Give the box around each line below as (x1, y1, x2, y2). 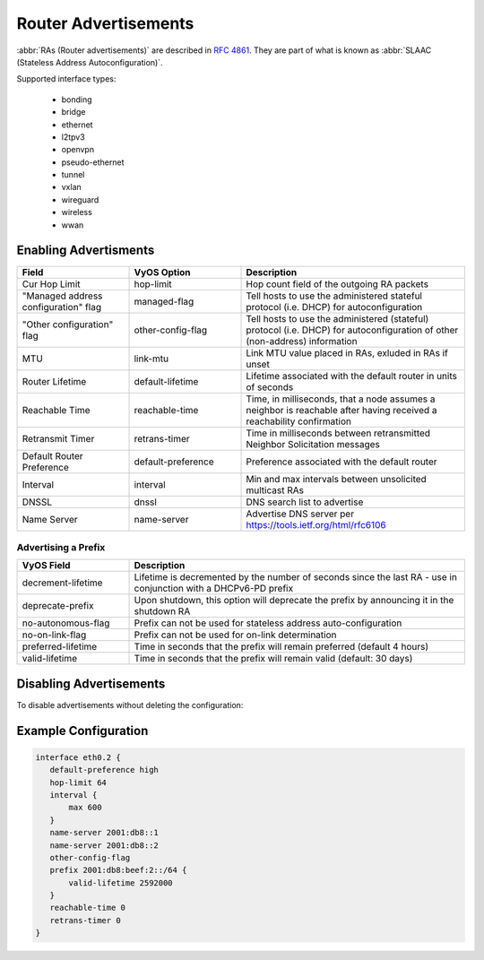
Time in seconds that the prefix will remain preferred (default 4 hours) (134, 641, 429, 653)
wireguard (61, 194, 99, 205)
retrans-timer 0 (49, 915, 121, 925)
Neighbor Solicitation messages (246, 437, 381, 450)
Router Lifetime (22, 375, 87, 387)
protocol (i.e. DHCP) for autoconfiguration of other (246, 324, 459, 336)
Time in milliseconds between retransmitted (246, 427, 430, 439)
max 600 (68, 802, 102, 813)
